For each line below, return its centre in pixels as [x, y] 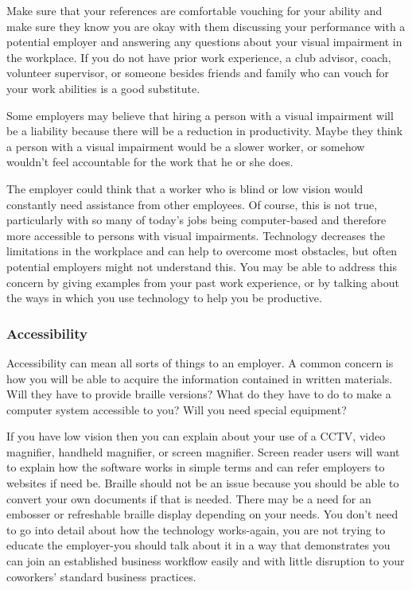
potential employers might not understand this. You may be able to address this [202, 266]
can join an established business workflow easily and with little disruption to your [206, 561]
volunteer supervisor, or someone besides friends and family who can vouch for [198, 73]
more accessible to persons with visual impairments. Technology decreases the [196, 235]
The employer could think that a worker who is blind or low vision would [185, 188]
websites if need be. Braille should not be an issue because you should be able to [203, 483]
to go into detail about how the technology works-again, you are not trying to [196, 529]
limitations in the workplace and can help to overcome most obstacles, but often [202, 251]
